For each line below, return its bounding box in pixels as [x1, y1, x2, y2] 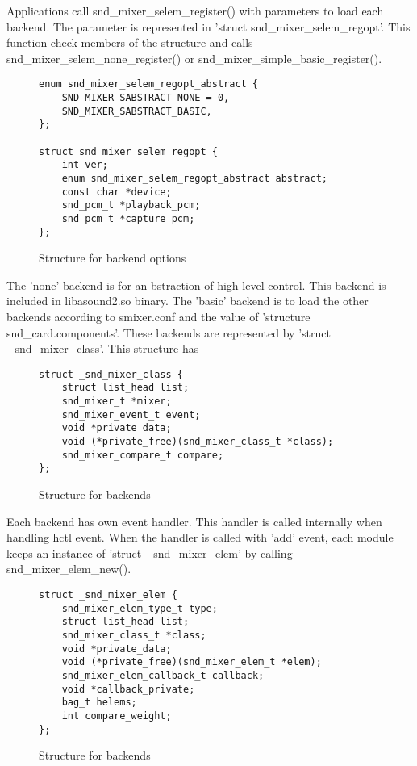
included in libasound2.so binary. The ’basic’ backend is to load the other [6, 292, 369, 309]
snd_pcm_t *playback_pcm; [61, 199, 201, 211]
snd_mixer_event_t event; [61, 408, 201, 421]
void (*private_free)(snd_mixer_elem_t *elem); [61, 656, 322, 668]
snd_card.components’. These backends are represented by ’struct [6, 324, 331, 341]
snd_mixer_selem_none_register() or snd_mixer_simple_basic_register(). [6, 49, 382, 66]
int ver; [61, 159, 108, 171]
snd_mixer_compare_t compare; [61, 449, 224, 461]
